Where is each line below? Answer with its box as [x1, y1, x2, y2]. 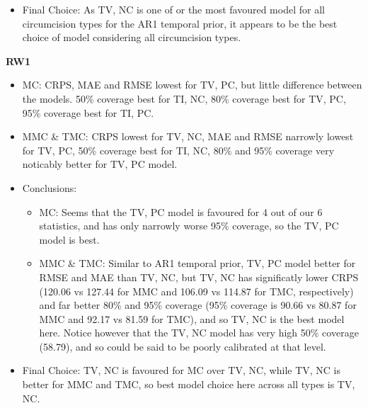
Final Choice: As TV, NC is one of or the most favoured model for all [22, 2, 325, 16]
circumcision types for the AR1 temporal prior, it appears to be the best [22, 16, 338, 30]
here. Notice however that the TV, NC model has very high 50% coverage [39, 325, 359, 340]
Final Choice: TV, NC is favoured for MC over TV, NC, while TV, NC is [22, 363, 340, 378]
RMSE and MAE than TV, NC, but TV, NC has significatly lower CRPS [39, 269, 359, 284]
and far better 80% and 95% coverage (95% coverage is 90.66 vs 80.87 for [39, 297, 357, 312]
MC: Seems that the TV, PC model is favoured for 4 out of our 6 [39, 204, 323, 219]
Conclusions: [22, 180, 77, 195]
